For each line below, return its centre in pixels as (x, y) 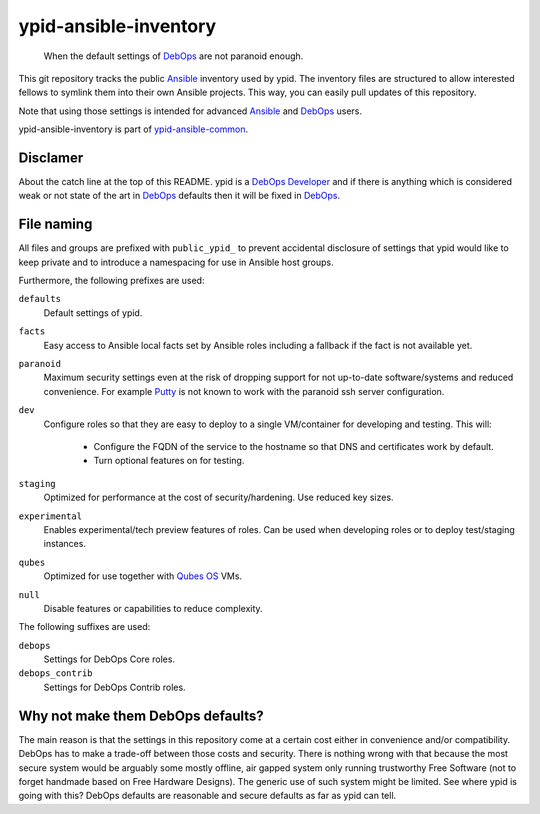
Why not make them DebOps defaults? (141, 715)
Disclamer (51, 157)
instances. (65, 544)
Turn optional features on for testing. (169, 461)
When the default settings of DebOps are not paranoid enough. (173, 56)
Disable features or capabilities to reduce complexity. (153, 608)
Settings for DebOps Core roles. (109, 659)
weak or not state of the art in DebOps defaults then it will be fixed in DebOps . (179, 196)
